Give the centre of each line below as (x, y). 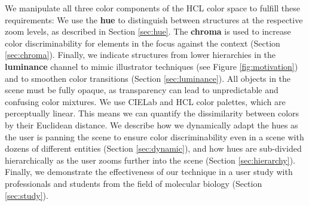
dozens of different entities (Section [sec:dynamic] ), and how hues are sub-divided (153, 148)
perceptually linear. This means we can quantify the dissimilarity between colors (152, 113)
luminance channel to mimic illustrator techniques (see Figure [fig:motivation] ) (152, 66)
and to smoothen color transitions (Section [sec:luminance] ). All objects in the (148, 78)
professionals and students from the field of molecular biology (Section (134, 183)
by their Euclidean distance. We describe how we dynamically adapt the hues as (152, 124)
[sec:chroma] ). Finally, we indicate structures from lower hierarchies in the (140, 55)
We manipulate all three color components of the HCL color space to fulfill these (153, 8)
